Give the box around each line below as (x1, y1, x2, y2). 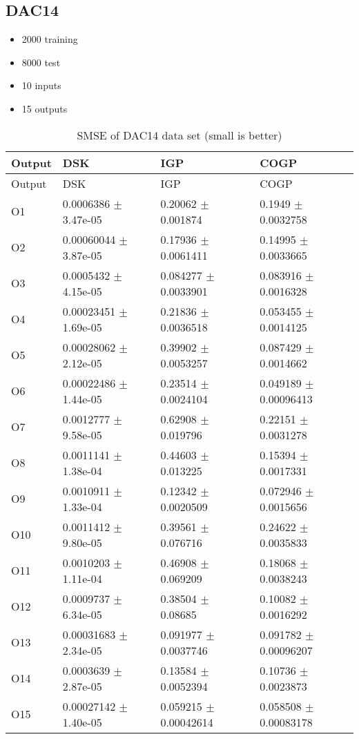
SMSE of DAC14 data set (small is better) (77, 126, 282, 143)
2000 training (21, 32, 78, 46)
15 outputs (21, 101, 68, 115)
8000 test (21, 55, 61, 69)
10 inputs (21, 78, 61, 93)
